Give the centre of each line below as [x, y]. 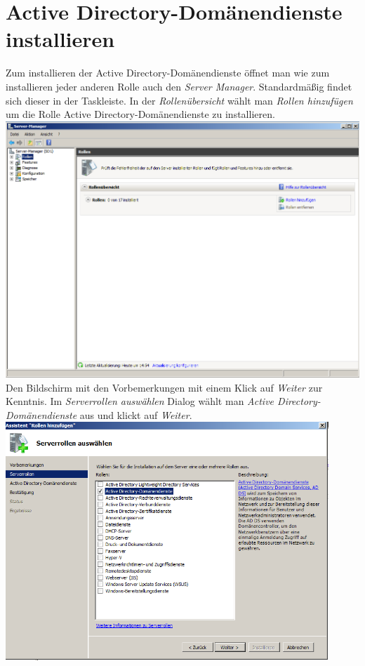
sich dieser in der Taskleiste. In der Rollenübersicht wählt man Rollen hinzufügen [179, 100]
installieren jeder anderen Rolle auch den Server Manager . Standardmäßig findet [179, 86]
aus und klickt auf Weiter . [136, 414]
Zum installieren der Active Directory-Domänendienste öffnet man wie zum [168, 73]
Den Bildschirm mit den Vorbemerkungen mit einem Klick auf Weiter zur [164, 387]
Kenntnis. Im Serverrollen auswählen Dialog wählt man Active [140, 401]
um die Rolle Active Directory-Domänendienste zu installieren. [140, 114]
